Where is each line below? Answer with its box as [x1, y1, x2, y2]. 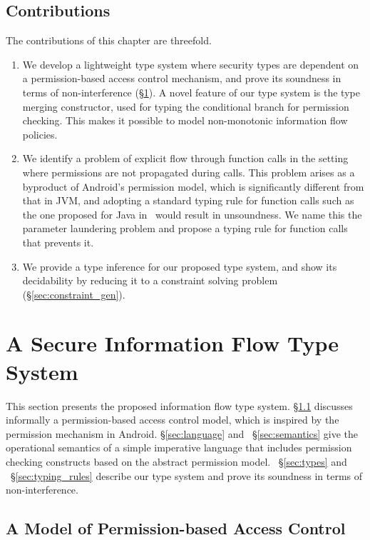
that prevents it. [22, 234, 94, 249]
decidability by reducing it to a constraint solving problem [22, 273, 278, 288]
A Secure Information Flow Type [6, 329, 339, 358]
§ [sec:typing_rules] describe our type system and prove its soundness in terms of [10, 468, 363, 483]
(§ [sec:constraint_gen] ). [22, 286, 125, 301]
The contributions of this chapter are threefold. [6, 33, 212, 48]
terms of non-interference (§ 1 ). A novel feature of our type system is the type [22, 84, 360, 99]
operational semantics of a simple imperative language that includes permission [6, 440, 352, 455]
